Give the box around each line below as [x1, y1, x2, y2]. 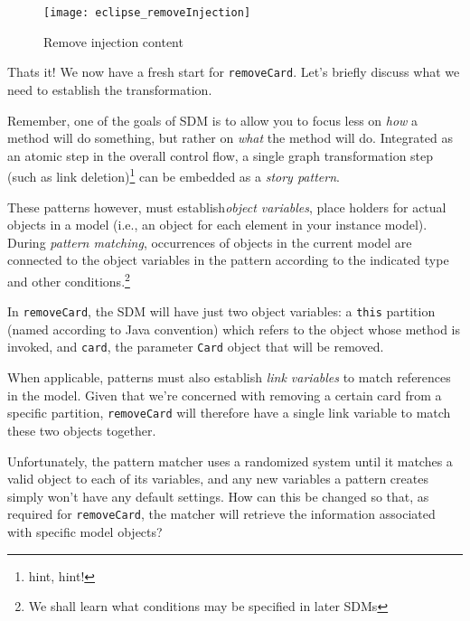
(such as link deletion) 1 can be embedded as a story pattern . [7, 165, 340, 185]
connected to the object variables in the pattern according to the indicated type [7, 250, 449, 269]
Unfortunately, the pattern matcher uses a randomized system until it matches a [7, 451, 453, 470]
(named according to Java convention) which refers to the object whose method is [7, 319, 461, 338]
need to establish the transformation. [7, 80, 212, 99]
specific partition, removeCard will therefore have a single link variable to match [7, 403, 451, 422]
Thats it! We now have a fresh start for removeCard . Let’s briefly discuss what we [7, 62, 460, 81]
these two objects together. [7, 420, 156, 439]
